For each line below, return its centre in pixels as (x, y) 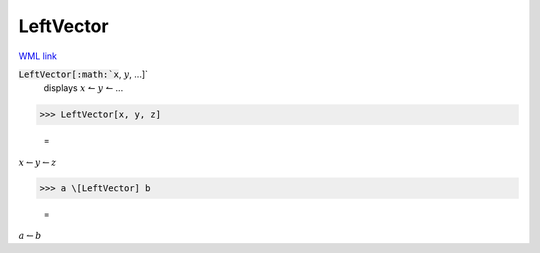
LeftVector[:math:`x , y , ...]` (83, 74)
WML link (38, 56)
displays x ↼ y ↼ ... (83, 88)
